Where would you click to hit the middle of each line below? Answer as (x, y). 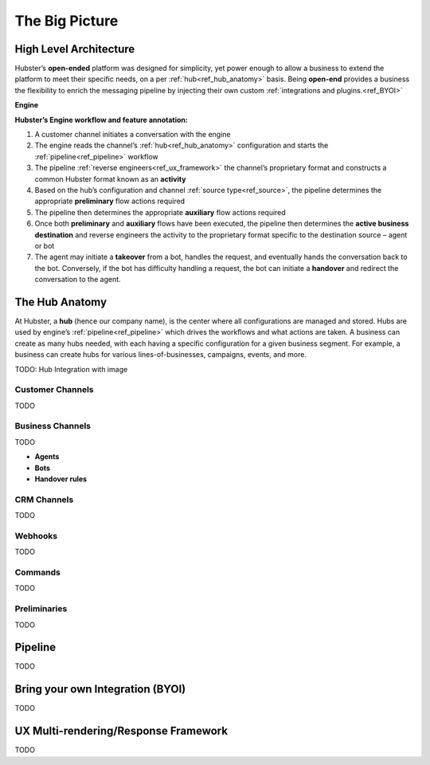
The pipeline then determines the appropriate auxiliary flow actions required (160, 212)
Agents (47, 457)
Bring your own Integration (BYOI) (100, 689)
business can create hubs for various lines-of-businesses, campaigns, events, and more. (160, 355)
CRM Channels (44, 500)
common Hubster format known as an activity (110, 178)
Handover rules (61, 479)
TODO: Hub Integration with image (71, 369)
